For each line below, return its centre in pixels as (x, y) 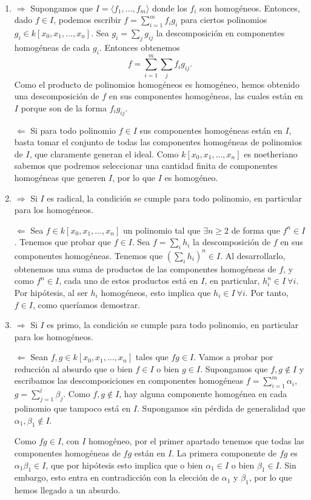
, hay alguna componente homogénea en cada (203, 394)
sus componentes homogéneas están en (211, 130)
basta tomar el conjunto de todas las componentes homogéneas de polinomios (158, 142)
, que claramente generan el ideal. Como (104, 153)
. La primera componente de (224, 453)
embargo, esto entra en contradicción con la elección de (117, 477)
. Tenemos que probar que (63, 242)
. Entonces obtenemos (139, 47)
